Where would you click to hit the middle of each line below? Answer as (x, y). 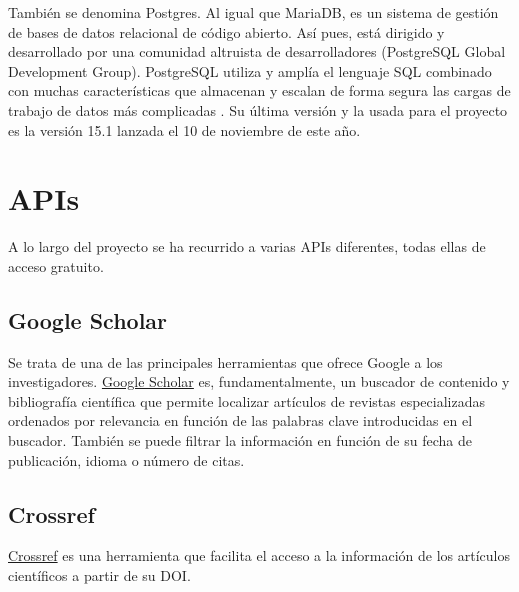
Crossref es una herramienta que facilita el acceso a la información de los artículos (259, 555)
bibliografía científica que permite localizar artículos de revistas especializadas (246, 400)
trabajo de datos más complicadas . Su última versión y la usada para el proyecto (258, 109)
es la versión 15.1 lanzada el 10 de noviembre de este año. (184, 129)
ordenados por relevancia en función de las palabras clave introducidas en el (240, 420)
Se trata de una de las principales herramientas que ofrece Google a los (225, 361)
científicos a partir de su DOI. (99, 575)
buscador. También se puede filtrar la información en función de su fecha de (240, 440)
